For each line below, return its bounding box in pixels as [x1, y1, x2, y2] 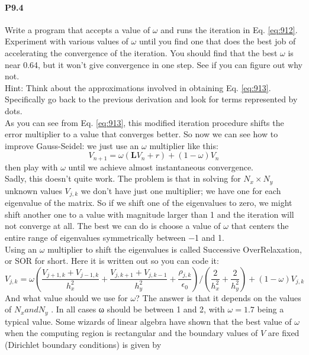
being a [257, 303, 284, 315]
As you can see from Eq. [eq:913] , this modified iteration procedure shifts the [5, 116, 284, 128]
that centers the [231, 220, 289, 232]
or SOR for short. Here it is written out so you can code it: [5, 254, 219, 267]
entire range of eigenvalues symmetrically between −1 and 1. [5, 231, 224, 244]
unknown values [5, 184, 62, 196]
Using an [5, 243, 37, 255]
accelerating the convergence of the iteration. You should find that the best [5, 46, 278, 59]
